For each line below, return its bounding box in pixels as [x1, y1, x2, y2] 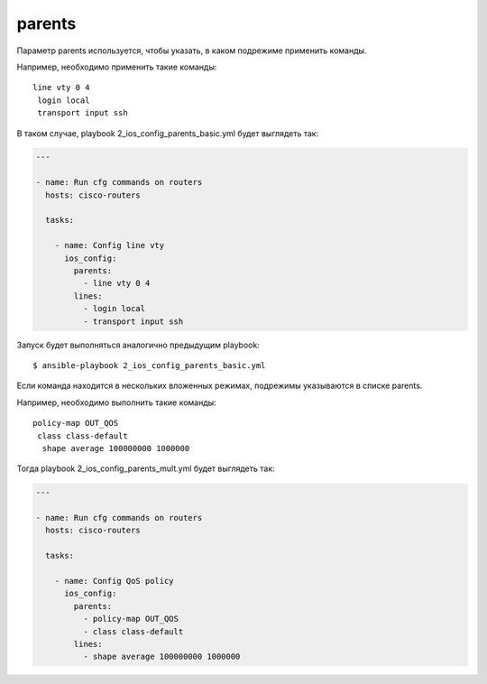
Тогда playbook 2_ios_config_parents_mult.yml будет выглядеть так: [16, 463, 275, 474]
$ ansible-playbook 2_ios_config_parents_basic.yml [32, 360, 266, 370]
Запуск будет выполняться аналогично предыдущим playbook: [16, 339, 261, 350]
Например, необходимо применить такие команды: [16, 61, 217, 72]
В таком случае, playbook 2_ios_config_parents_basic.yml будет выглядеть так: [16, 127, 319, 139]
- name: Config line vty [54, 240, 165, 251]
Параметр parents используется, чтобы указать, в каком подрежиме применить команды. [16, 45, 367, 56]
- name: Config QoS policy [54, 576, 175, 586]
